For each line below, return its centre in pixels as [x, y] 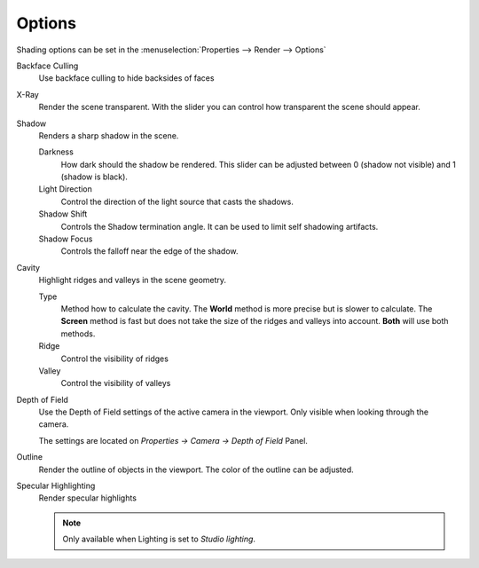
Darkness [56, 152]
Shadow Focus [66, 239]
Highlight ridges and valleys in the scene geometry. [132, 280]
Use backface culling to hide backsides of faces [126, 78]
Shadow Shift [63, 214]
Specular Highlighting [56, 486]
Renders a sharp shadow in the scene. [109, 135]
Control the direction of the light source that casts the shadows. [177, 201]
